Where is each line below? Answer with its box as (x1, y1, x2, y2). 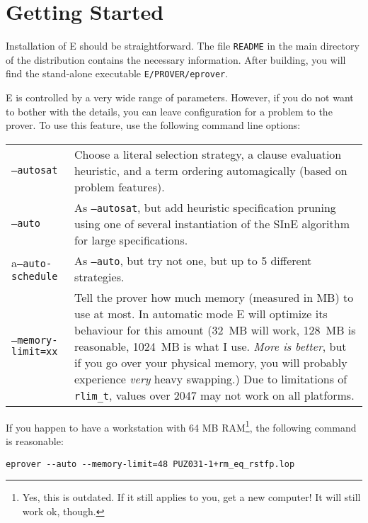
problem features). (74, 178, 165, 195)
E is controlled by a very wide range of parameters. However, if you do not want (6, 90, 354, 105)
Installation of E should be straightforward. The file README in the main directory (6, 38, 360, 53)
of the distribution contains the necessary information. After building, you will (6, 52, 346, 67)
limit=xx (11, 346, 58, 358)
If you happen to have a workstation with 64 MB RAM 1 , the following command (6, 417, 357, 434)
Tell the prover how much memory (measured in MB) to (74, 288, 354, 305)
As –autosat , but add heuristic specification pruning (74, 198, 336, 215)
